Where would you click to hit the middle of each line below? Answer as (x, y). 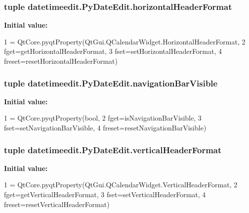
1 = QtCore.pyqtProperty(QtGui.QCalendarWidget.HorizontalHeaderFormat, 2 (125, 41)
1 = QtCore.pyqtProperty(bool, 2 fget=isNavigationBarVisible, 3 (103, 118)
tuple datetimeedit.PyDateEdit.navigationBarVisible (111, 83)
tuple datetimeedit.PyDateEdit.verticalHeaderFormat (113, 149)
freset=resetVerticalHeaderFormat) (57, 204)
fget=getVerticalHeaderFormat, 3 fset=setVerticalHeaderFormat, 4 (105, 194)
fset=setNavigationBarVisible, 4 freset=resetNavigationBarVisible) (105, 128)
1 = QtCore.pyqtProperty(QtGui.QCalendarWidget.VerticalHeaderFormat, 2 (121, 185)
